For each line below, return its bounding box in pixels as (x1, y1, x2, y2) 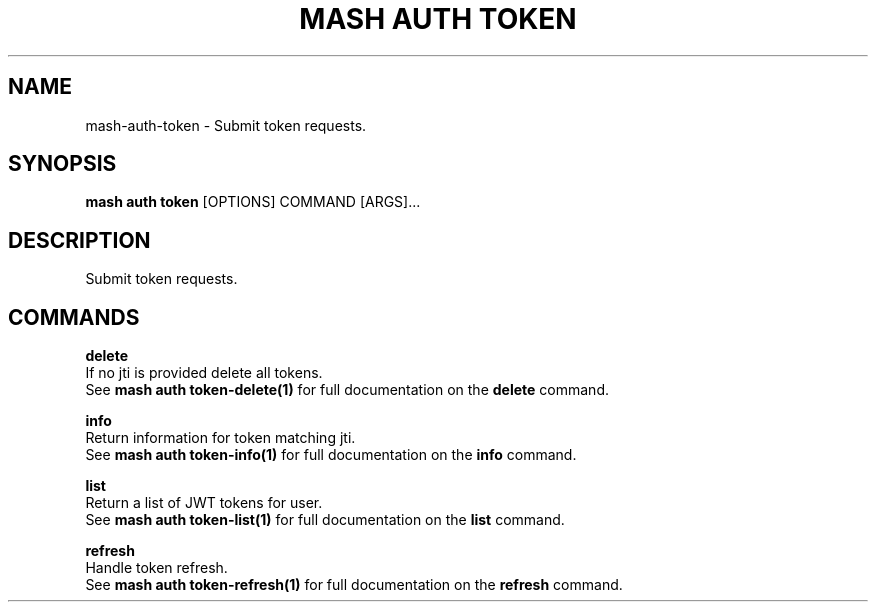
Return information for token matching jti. (85, 429, 356, 447)
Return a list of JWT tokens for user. (85, 494, 323, 512)
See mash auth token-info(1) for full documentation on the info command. (85, 446, 577, 464)
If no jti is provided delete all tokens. (85, 364, 323, 382)
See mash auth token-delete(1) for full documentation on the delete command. (85, 381, 609, 399)
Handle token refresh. (85, 559, 228, 577)
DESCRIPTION (8, 227, 151, 253)
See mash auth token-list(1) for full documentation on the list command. (85, 511, 565, 529)
